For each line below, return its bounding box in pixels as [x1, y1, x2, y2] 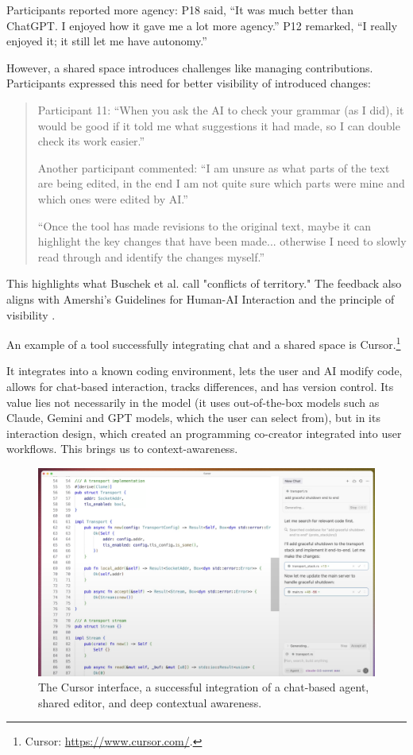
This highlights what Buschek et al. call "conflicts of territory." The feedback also [6, 275, 402, 292]
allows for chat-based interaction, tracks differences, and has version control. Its [6, 377, 394, 394]
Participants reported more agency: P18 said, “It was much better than [6, 2, 354, 17]
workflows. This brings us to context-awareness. [6, 440, 238, 457]
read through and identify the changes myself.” [37, 248, 265, 265]
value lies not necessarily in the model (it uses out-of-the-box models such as [6, 393, 380, 410]
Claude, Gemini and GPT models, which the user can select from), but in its [6, 409, 380, 426]
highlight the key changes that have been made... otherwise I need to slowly [37, 233, 407, 250]
